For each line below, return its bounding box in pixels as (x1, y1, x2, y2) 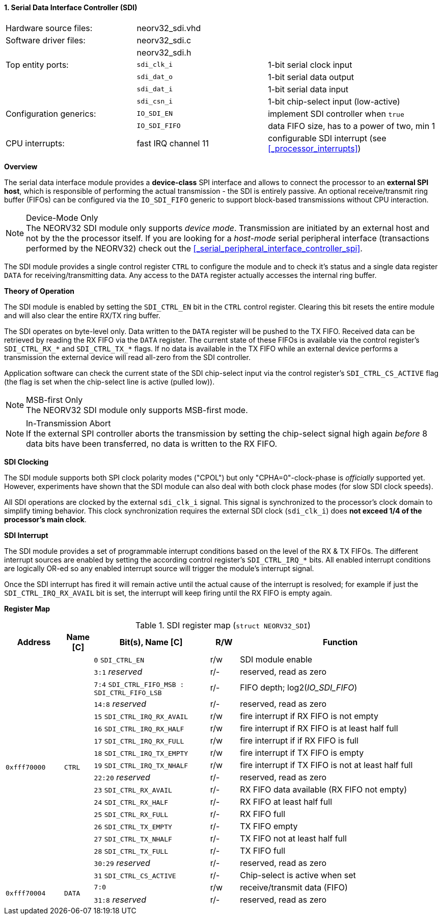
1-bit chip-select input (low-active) (268, 96, 400, 107)
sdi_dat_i (136, 85, 173, 93)
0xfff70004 (6, 889, 46, 898)
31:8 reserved (94, 894, 147, 905)
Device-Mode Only (26, 212, 98, 223)
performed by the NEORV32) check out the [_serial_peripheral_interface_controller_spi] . (26, 243, 363, 253)
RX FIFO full (240, 808, 286, 819)
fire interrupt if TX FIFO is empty (240, 747, 364, 758)
